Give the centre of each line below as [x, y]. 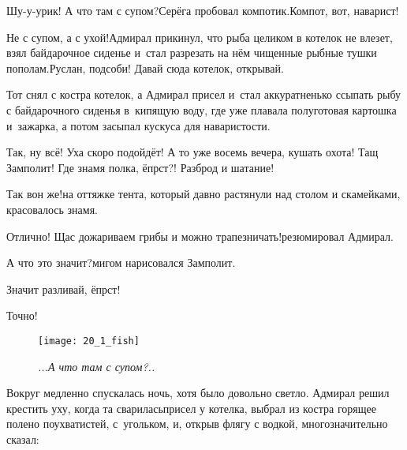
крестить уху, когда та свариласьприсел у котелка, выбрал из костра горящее [191, 408]
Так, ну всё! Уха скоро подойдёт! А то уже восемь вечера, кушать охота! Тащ [192, 152]
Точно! [22, 315]
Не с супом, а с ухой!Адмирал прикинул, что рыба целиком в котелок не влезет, [200, 37]
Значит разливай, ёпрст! [63, 289]
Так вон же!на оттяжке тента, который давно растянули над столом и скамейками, [203, 194]
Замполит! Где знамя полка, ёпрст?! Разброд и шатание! [140, 167]
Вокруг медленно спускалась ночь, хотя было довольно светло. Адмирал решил [198, 393]
